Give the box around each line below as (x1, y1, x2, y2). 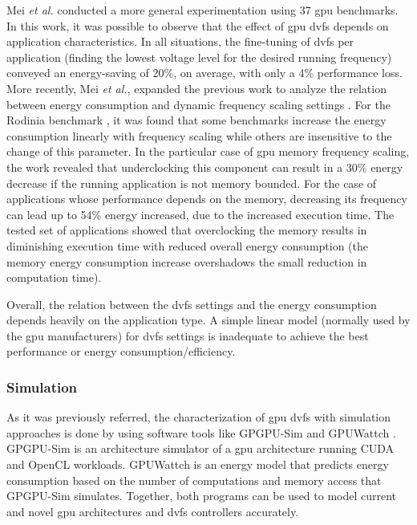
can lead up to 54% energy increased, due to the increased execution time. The (6, 206, 395, 222)
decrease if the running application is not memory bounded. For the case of (6, 174, 377, 191)
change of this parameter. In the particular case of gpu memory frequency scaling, (6, 143, 410, 160)
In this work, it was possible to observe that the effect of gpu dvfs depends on (6, 17, 389, 34)
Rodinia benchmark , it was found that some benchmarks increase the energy (6, 112, 387, 128)
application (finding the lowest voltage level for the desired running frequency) (6, 48, 392, 65)
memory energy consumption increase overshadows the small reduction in (6, 253, 367, 270)
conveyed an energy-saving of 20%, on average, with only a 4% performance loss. (6, 64, 403, 81)
